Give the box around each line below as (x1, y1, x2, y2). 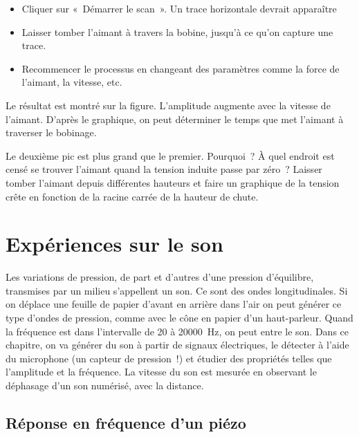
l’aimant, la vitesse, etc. (21, 75, 122, 89)
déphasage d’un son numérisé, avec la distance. (6, 378, 204, 392)
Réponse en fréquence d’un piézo (6, 411, 246, 433)
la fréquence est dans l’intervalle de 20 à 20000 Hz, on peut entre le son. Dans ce (6, 324, 349, 338)
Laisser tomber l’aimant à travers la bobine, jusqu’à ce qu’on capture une (21, 24, 333, 39)
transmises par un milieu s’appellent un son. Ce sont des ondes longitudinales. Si (6, 283, 348, 297)
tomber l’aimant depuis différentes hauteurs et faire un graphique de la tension (6, 175, 340, 189)
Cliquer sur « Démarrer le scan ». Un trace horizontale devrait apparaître (21, 1, 337, 15)
